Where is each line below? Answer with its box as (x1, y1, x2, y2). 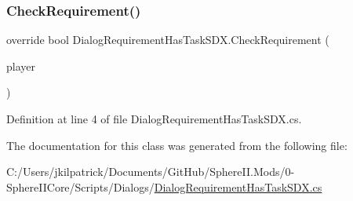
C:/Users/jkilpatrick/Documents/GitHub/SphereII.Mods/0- (6, 163, 295, 180)
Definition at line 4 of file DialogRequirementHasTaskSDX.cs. (6, 111, 302, 126)
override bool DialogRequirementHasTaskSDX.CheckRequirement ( (6, 31, 329, 48)
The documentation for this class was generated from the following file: (6, 137, 348, 153)
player (6, 57, 35, 74)
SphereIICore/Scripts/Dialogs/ (6, 178, 155, 195)
